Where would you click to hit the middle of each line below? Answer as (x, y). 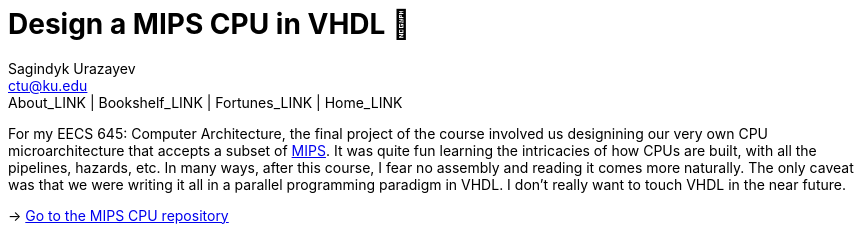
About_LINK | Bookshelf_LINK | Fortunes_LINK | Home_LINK (205, 102)
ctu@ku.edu (48, 85)
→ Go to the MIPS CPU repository (118, 215)
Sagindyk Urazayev (72, 68)
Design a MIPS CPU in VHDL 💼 (209, 24)
